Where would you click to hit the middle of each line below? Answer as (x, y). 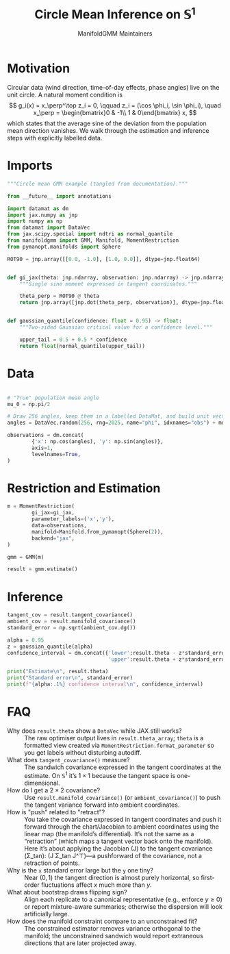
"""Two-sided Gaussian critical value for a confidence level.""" (116, 327)
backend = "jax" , (53, 538)
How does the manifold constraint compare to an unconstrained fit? (102, 921)
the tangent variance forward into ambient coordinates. (102, 805)
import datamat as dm (38, 209)
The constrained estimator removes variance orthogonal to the (112, 928)
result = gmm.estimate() (42, 569)
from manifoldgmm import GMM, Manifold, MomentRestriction (93, 240)
